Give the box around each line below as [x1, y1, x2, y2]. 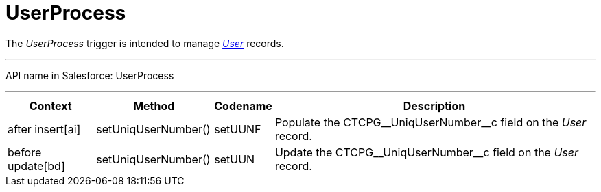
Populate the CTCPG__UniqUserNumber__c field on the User [274, 115, 587, 129]
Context [29, 98, 72, 113]
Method [133, 98, 175, 113]
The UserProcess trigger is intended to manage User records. [5, 37, 284, 49]
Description [403, 98, 466, 113]
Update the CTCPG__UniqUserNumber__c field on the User [274, 145, 578, 159]
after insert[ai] [8, 122, 81, 136]
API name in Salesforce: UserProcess [5, 69, 174, 81]
